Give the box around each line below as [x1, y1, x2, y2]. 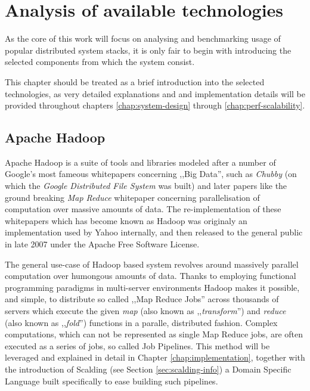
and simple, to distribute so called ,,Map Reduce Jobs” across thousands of [5, 293, 279, 305]
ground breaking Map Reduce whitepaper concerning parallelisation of [5, 191, 260, 203]
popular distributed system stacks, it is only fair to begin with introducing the [5, 44, 292, 56]
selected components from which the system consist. [5, 55, 195, 68]
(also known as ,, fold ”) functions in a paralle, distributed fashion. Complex [5, 316, 278, 328]
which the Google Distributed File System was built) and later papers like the [5, 179, 287, 192]
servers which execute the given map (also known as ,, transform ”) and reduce [5, 305, 286, 317]
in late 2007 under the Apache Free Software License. [5, 238, 200, 250]
